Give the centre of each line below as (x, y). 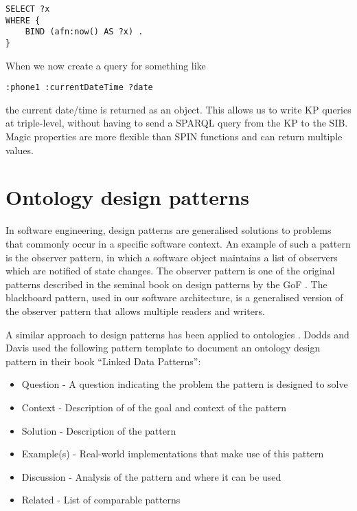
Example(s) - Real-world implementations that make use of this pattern (173, 454)
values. (20, 150)
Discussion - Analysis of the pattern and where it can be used (151, 476)
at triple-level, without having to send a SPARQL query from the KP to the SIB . (177, 123)
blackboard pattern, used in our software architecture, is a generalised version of (174, 297)
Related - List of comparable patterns (101, 500)
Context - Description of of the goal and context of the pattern (154, 407)
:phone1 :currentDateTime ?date (79, 88)
